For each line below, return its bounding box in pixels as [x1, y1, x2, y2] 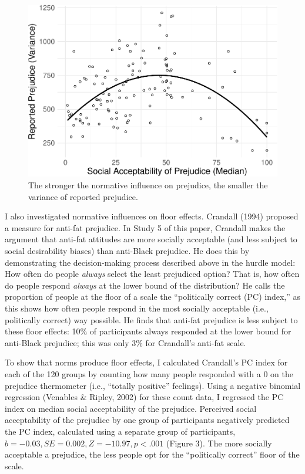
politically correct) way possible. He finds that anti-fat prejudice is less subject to [5, 313, 298, 326]
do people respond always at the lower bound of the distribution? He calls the [5, 279, 285, 291]
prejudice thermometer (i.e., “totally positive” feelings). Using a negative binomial [5, 379, 301, 391]
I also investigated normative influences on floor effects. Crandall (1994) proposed [5, 210, 299, 222]
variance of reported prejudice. [28, 190, 138, 202]
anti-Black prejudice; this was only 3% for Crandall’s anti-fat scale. [5, 336, 246, 348]
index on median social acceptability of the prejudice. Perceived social [5, 402, 257, 414]
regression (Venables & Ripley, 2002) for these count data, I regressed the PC [5, 391, 284, 403]
